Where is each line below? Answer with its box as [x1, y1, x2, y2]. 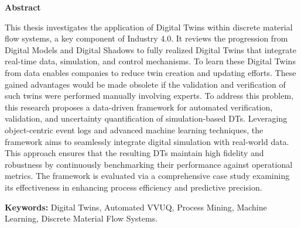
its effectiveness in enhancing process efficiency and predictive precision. [5, 181, 262, 193]
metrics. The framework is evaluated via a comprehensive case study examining [5, 170, 290, 182]
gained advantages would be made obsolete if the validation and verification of [5, 78, 286, 90]
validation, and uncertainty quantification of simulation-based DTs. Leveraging [5, 112, 288, 125]
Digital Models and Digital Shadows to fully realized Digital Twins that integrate [5, 43, 296, 56]
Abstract [5, 1, 41, 13]
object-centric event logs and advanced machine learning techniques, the [5, 123, 264, 136]
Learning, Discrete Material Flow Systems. [5, 212, 158, 224]
